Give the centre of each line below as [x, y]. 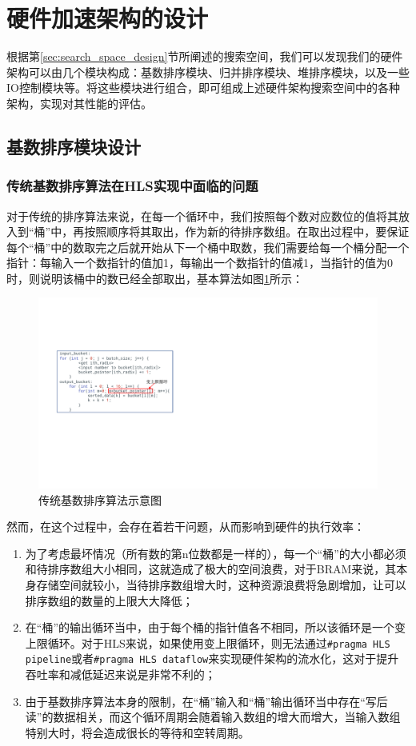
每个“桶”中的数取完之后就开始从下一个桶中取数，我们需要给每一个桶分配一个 [208, 247]
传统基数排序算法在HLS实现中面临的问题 [132, 186]
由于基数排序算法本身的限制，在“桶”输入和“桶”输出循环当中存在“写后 [206, 701]
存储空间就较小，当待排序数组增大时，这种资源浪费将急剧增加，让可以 [221, 584]
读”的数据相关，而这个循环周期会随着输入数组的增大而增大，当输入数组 [213, 717]
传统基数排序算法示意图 [100, 499]
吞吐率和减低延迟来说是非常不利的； [120, 674]
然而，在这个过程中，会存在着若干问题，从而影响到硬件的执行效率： [186, 527]
